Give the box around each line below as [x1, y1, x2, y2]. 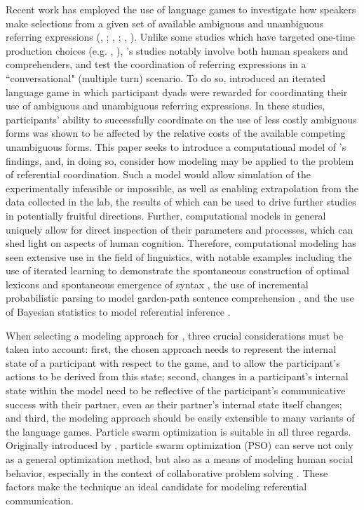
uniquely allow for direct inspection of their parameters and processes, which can [6, 222, 353, 236]
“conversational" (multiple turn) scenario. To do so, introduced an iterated [6, 70, 326, 85]
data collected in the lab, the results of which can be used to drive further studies [6, 194, 356, 209]
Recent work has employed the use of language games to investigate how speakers [6, 2, 356, 16]
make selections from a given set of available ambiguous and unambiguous [6, 15, 324, 30]
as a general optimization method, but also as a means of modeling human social [6, 452, 353, 466]
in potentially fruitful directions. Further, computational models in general [6, 208, 326, 222]
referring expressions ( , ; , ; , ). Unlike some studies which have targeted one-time [6, 29, 356, 44]
